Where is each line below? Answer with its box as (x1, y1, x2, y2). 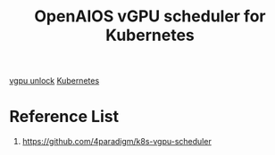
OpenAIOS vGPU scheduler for (34, 6, 266, 27)
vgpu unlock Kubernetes (9, 76, 100, 86)
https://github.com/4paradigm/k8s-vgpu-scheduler (21, 136, 212, 147)
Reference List (9, 107, 119, 126)
